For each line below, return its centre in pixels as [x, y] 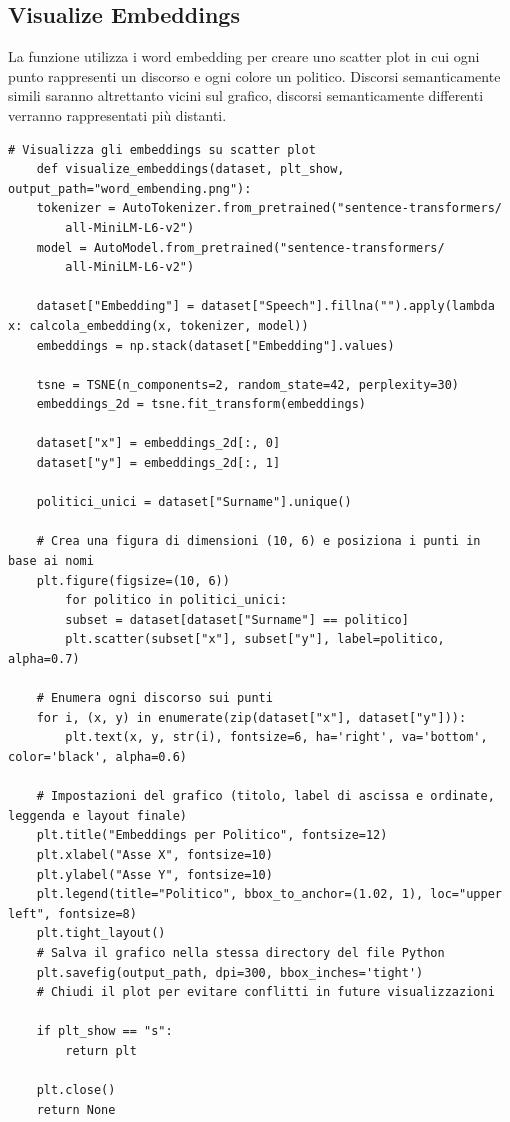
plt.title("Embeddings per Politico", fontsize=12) [212, 835]
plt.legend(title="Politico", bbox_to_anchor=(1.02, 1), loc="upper [269, 894]
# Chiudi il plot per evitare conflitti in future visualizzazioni [265, 992]
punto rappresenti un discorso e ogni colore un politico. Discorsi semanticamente [254, 75]
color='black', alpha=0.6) [97, 756]
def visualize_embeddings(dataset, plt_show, [190, 169]
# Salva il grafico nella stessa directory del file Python [240, 952]
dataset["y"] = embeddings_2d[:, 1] [158, 463]
